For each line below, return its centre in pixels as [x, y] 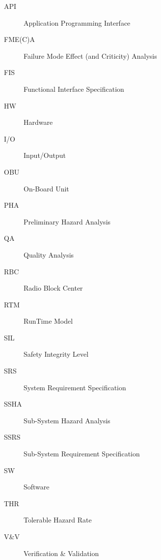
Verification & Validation [61, 553]
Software [37, 487]
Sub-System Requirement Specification [82, 454]
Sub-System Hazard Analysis [67, 420]
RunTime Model [48, 321]
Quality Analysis [49, 254]
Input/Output [45, 155]
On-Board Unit [46, 188]
